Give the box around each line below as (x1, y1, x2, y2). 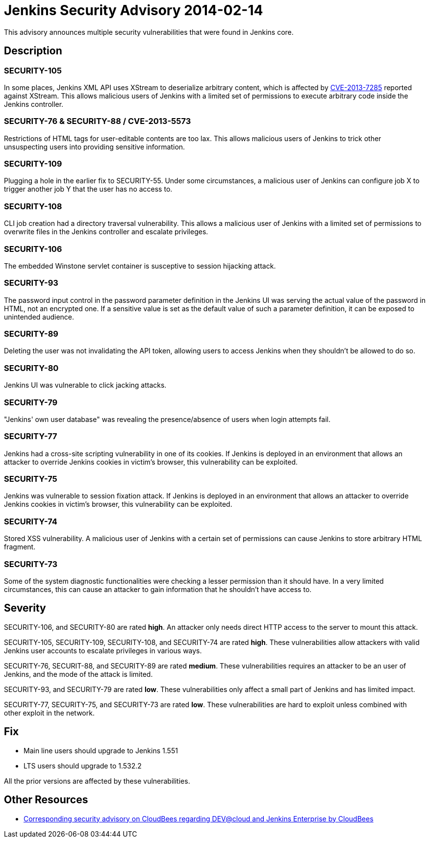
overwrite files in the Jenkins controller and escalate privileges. (4, 227, 208, 236)
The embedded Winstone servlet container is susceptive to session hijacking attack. (4, 261, 276, 270)
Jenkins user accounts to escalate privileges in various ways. (4, 646, 202, 655)
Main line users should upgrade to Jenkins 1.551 (24, 746, 178, 755)
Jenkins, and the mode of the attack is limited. (4, 669, 153, 678)
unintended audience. (4, 312, 75, 321)
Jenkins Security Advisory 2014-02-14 (4, 2, 263, 19)
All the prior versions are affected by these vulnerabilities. (4, 776, 190, 785)
